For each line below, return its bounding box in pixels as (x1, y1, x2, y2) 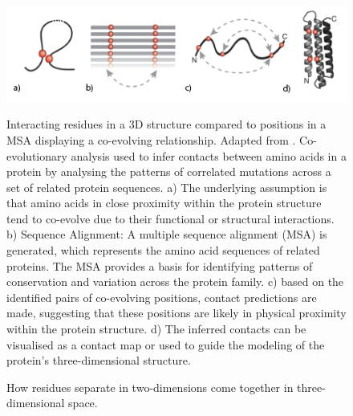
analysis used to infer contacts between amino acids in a (71, 147, 347, 164)
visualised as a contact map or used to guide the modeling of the (6, 336, 325, 353)
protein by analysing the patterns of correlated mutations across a (6, 163, 331, 180)
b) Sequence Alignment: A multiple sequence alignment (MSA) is (6, 226, 327, 243)
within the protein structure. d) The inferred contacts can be (6, 320, 306, 337)
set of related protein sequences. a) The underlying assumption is (6, 178, 327, 195)
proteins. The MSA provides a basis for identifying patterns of (6, 257, 313, 274)
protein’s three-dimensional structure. (6, 352, 191, 369)
